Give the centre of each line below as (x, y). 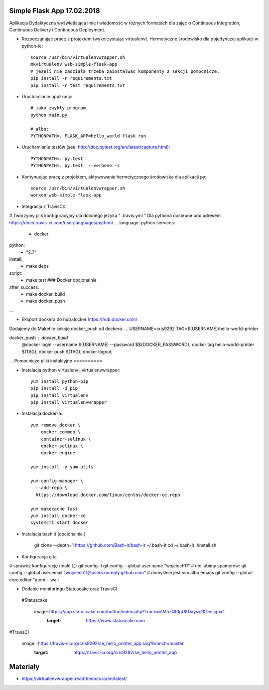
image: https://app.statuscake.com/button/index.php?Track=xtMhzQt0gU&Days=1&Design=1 (130, 611)
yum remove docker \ (56, 425)
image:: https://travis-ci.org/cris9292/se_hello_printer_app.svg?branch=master (103, 644)
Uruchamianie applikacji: (47, 97)
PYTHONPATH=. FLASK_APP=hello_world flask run (88, 136)
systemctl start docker (60, 523)
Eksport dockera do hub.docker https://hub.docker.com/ (80, 320)
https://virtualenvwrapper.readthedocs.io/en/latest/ (74, 679)
